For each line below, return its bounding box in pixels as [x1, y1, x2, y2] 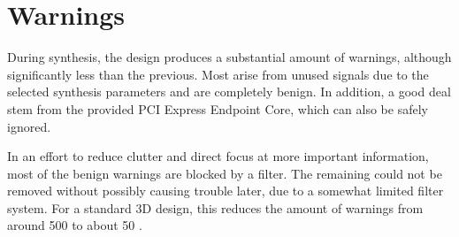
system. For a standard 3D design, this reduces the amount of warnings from [7, 198, 424, 217]
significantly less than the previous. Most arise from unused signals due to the [7, 65, 429, 83]
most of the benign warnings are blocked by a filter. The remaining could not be [7, 164, 442, 182]
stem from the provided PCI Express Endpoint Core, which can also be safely [7, 99, 428, 118]
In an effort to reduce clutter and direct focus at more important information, [7, 147, 429, 165]
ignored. [7, 117, 51, 135]
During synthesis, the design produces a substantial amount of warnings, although [7, 48, 452, 66]
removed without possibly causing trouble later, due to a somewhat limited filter [7, 181, 444, 200]
